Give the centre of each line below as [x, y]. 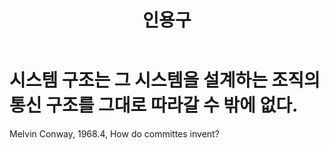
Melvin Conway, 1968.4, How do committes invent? [114, 133]
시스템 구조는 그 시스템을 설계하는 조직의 [165, 80]
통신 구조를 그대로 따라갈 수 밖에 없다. [154, 105]
